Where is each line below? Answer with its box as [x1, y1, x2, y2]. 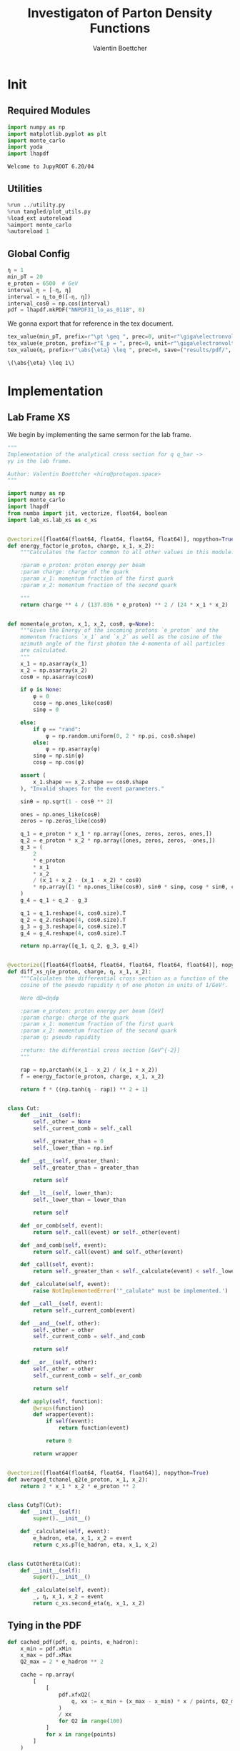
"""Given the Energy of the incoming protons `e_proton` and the [20, 627, 219, 634]
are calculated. [20, 647, 69, 654]
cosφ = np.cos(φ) [33, 759, 84, 766]
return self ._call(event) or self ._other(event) [33, 1228, 181, 1236]
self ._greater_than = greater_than [33, 1164, 139, 1171]
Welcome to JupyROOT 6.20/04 [7, 163, 94, 171]
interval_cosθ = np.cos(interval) [7, 300, 111, 307]
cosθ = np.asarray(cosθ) [20, 673, 94, 681]
